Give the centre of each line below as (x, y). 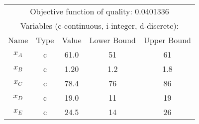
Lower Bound (112, 40)
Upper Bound (167, 40)
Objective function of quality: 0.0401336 (99, 11)
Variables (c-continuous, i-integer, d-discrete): (99, 26)
